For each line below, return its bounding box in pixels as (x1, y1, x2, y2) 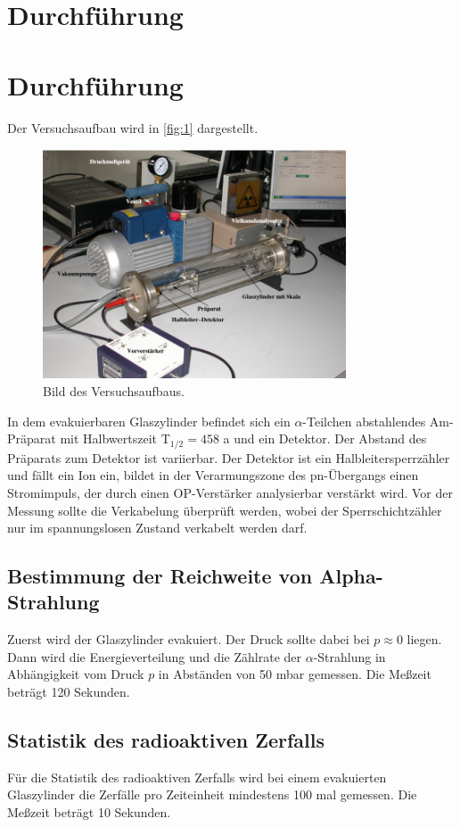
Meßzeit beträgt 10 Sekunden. (7, 803, 171, 822)
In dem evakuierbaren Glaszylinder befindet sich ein (7, 411, 291, 430)
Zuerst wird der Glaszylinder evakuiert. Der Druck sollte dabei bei (7, 630, 370, 649)
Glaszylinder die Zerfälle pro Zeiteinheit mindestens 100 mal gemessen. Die (7, 785, 417, 804)
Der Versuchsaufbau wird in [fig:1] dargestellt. (7, 118, 259, 136)
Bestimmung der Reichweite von (7, 562, 313, 590)
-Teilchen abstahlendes (302, 411, 426, 430)
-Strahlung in (313, 647, 386, 666)
